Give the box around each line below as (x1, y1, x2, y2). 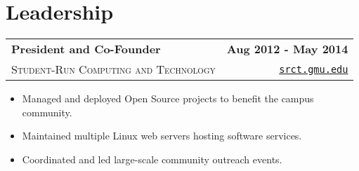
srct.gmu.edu (279, 63, 348, 75)
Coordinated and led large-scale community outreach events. (22, 151, 282, 166)
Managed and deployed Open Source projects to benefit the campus (22, 91, 314, 106)
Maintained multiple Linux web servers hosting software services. (22, 128, 302, 143)
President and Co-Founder (11, 41, 161, 57)
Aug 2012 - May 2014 (226, 41, 348, 57)
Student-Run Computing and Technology (11, 61, 216, 78)
